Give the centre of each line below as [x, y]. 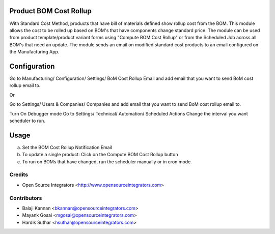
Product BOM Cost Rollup [50, 11]
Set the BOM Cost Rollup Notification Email [67, 147]
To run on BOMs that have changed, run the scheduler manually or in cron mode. [107, 162]
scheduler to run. [28, 121]
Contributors [26, 198]
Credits [19, 174]
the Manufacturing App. [34, 52]
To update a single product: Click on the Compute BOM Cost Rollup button [100, 155]
